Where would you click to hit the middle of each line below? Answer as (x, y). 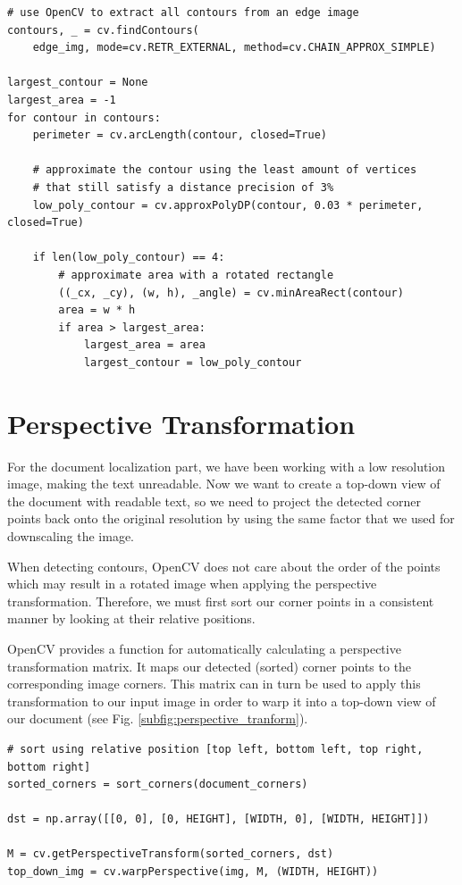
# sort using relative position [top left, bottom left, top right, (215, 749)
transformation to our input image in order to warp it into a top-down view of (222, 701)
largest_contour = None (78, 83)
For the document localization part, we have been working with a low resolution (227, 466)
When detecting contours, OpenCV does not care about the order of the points (224, 566)
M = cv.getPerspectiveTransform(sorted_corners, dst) (171, 854)
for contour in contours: (84, 117)
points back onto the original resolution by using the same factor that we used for (231, 518)
